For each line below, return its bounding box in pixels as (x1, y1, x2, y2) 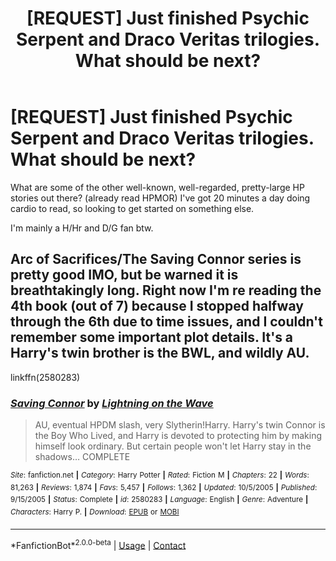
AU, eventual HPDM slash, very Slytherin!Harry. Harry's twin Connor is (34, 419, 326, 431)
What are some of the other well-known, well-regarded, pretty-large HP (10, 181, 305, 193)
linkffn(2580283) (10, 371, 81, 383)
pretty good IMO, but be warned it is (10, 267, 239, 284)
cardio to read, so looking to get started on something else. (10, 202, 255, 214)
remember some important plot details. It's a (10, 329, 294, 346)
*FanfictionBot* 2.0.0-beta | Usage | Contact (10, 537, 187, 551)
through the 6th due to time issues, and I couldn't (10, 313, 323, 331)
